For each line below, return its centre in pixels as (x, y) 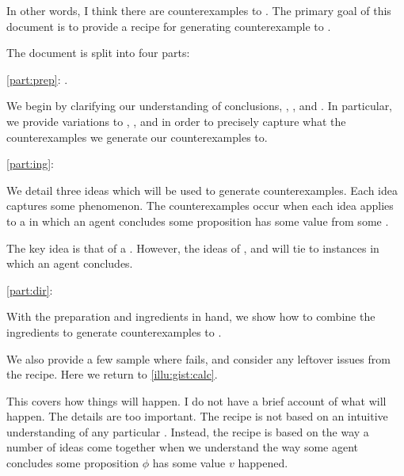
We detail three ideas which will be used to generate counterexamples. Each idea (202, 190)
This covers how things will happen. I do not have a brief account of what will (196, 400)
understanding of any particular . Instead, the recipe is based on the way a (188, 431)
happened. (263, 463)
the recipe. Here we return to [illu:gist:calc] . (112, 374)
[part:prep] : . (37, 79)
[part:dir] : (30, 289)
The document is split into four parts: (98, 53)
